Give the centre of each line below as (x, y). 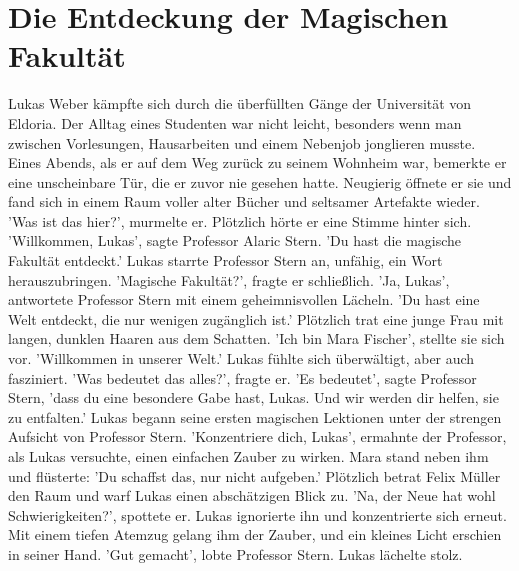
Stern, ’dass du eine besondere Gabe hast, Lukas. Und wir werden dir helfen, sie (253, 397)
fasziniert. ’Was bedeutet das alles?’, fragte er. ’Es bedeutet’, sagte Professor (242, 377)
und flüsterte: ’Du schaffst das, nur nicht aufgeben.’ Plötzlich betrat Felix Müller (254, 475)
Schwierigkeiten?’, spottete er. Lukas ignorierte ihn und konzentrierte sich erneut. (257, 514)
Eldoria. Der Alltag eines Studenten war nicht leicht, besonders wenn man (235, 122)
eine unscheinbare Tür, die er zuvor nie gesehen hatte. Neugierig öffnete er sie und (260, 181)
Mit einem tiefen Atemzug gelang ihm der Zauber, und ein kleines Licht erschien (255, 534)
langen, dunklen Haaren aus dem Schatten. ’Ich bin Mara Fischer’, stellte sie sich (256, 338)
